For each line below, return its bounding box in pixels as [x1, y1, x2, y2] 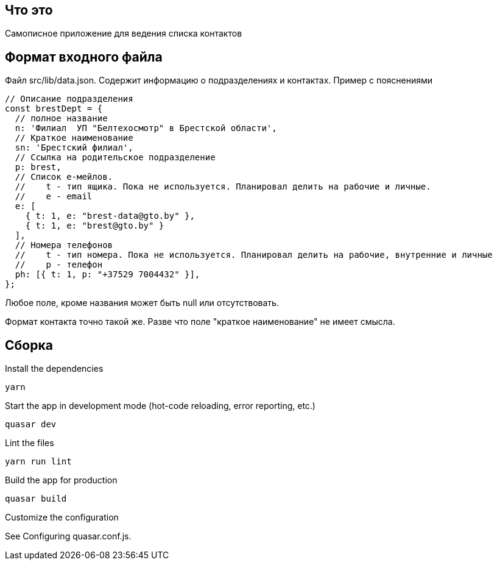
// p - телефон [15, 260, 103, 270]
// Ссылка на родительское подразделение [15, 152, 216, 163]
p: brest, [15, 162, 62, 172]
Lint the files [5, 438, 54, 449]
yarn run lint [5, 457, 72, 467]
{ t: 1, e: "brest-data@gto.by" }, [25, 211, 195, 221]
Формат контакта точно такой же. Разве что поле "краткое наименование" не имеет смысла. [5, 316, 395, 327]
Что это [5, 2, 53, 18]
